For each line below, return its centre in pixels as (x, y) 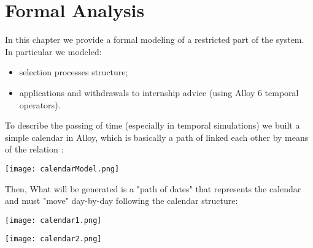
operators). (40, 104)
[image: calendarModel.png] (62, 169)
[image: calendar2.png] (53, 239)
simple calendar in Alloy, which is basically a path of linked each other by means (157, 137)
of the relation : (34, 149)
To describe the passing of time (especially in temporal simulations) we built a (153, 125)
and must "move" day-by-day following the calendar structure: (122, 201)
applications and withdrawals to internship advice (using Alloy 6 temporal (159, 92)
